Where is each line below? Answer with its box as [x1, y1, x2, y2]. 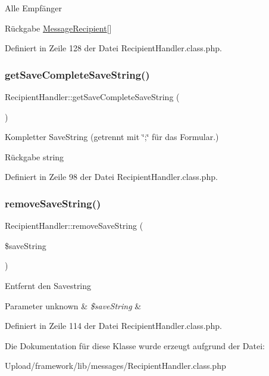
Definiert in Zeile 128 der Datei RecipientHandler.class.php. [5, 42, 222, 54]
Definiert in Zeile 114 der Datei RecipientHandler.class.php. [5, 319, 222, 332]
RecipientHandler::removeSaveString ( [5, 219, 143, 232]
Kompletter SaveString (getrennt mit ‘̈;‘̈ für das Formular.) [5, 130, 219, 143]
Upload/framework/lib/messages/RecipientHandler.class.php [5, 359, 226, 372]
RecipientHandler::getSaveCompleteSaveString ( [5, 91, 180, 102]
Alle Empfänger [5, 2, 62, 14]
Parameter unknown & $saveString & [5, 299, 142, 312]
